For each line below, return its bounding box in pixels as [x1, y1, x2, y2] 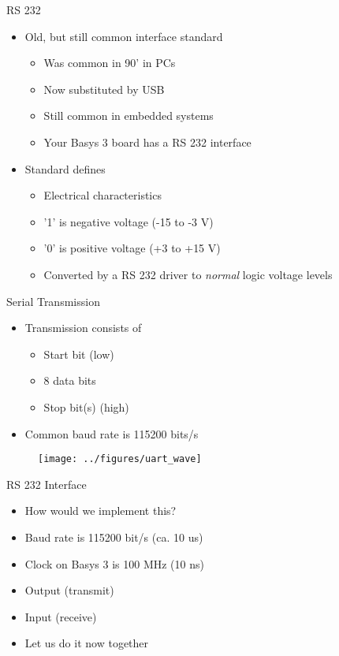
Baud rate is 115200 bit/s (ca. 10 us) [24, 528, 203, 545]
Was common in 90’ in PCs [43, 54, 176, 71]
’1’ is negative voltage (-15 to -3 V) [43, 213, 214, 229]
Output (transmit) [24, 582, 114, 598]
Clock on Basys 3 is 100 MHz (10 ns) [24, 555, 204, 572]
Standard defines [24, 160, 106, 177]
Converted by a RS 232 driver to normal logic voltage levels [43, 266, 333, 282]
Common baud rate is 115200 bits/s [24, 425, 199, 442]
